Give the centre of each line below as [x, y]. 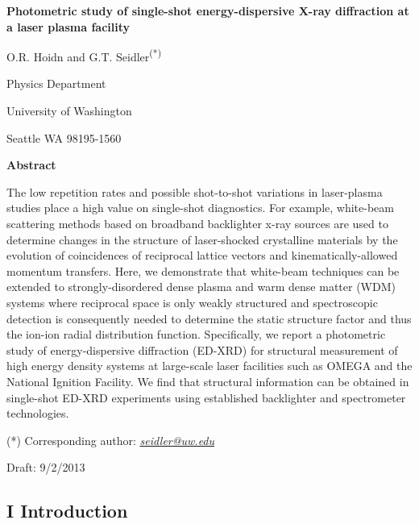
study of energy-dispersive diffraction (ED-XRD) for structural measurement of [202, 349]
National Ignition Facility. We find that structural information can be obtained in [208, 381]
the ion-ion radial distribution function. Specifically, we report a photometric [196, 334]
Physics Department [56, 83]
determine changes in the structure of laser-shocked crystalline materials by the [202, 239]
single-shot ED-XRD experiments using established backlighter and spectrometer [206, 397]
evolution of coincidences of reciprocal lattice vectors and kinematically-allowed [202, 255]
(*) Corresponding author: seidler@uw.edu [111, 440]
